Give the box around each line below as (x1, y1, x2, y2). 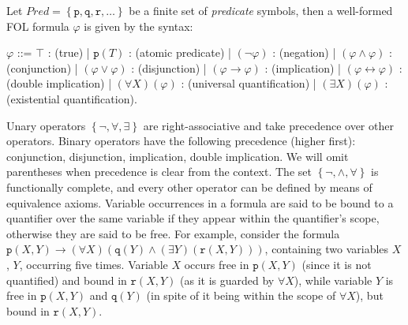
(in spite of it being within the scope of (146, 287, 336, 304)
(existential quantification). (6, 90, 137, 106)
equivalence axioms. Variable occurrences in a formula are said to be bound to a (6, 194, 394, 211)
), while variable (294, 271, 372, 288)
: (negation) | (272, 44, 336, 61)
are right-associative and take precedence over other (143, 117, 394, 133)
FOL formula (6, 17, 69, 34)
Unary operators (6, 117, 86, 133)
